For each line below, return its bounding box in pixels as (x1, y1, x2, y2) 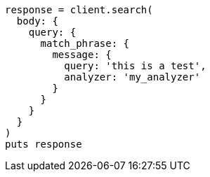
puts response (5, 139, 82, 150)
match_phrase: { (40, 38, 130, 49)
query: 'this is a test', (64, 60, 206, 71)
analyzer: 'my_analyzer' (64, 71, 201, 83)
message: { (52, 49, 112, 60)
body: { (16, 15, 58, 27)
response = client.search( (5, 4, 153, 15)
